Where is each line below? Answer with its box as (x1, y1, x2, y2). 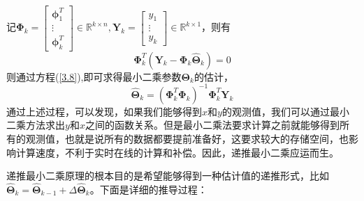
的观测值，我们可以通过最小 (221, 104, 349, 118)
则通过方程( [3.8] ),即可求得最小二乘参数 (6, 69, 182, 83)
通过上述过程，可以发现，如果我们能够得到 (6, 104, 202, 118)
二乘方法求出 (6, 118, 65, 132)
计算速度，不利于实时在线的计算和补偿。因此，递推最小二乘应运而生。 (15, 145, 339, 159)
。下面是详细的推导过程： (89, 182, 208, 196)
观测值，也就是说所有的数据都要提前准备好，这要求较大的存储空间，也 (25, 131, 349, 145)
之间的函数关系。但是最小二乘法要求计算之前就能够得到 (85, 118, 340, 132)
